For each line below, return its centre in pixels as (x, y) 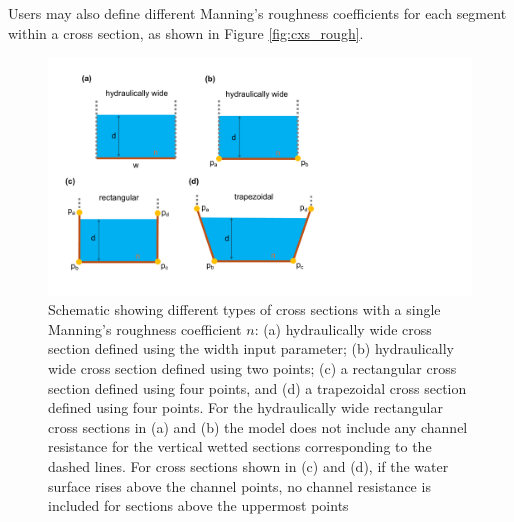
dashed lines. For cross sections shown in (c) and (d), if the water (248, 466)
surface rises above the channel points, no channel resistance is (239, 485)
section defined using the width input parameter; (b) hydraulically (251, 348)
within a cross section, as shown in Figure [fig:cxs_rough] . (186, 32)
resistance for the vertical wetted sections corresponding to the (240, 446)
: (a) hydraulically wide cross (343, 328)
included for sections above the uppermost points (198, 505)
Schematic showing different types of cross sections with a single (244, 309)
